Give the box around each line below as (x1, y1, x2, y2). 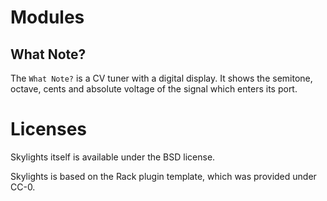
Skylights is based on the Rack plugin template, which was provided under (10, 170, 317, 182)
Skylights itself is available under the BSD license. (10, 151, 216, 163)
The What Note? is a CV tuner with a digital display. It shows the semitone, (10, 72, 313, 84)
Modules (10, 6, 85, 29)
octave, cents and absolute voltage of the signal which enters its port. (10, 83, 298, 95)
